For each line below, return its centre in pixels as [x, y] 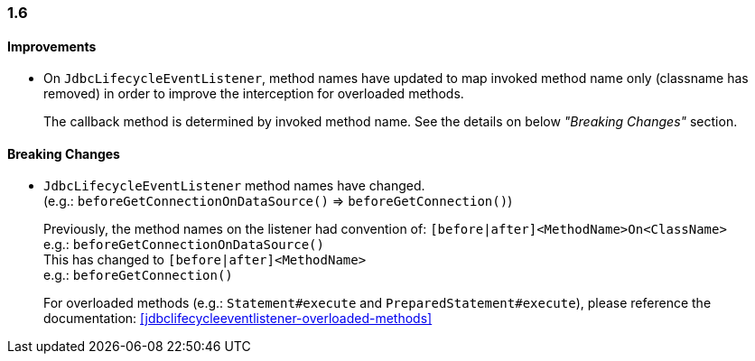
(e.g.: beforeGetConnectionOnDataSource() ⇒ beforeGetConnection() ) [278, 201]
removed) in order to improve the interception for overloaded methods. [254, 94]
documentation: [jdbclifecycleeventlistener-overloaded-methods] [238, 319]
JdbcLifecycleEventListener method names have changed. [234, 186]
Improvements [52, 46]
